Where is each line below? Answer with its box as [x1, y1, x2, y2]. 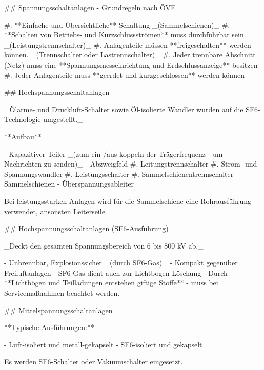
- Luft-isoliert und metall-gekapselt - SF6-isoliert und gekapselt [4, 339, 202, 350]
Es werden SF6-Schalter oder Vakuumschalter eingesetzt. [4, 356, 183, 367]
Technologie [4, 114, 41, 125]
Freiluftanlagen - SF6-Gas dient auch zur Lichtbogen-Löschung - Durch [4, 267, 228, 278]
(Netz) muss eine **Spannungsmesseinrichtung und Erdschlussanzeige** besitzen [4, 59, 258, 70]
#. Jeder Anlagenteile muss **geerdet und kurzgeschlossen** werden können [4, 69, 245, 80]
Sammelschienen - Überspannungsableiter [4, 178, 134, 189]
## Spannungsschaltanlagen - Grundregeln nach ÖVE [4, 2, 176, 12]
